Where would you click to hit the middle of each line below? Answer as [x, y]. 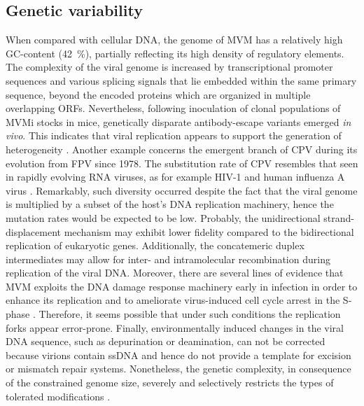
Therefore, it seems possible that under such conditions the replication [190, 314]
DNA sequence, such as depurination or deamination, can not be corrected [166, 341]
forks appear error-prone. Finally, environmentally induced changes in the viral [175, 327]
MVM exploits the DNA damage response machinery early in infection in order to [182, 286]
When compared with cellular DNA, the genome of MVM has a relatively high [174, 40]
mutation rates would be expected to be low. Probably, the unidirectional [163, 217]
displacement [34, 231]
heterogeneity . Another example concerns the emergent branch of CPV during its [182, 149]
